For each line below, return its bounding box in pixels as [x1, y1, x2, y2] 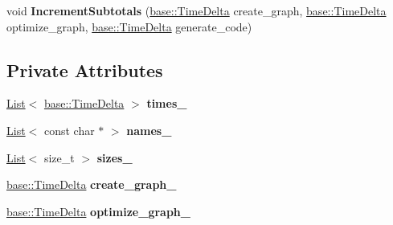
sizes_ [96, 149, 133, 166]
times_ [146, 95, 187, 112]
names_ [126, 121, 172, 138]
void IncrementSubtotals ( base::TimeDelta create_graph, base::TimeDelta [6, 2, 387, 18]
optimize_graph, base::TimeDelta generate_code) [6, 18, 252, 35]
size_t [43, 149, 75, 166]
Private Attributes [6, 57, 163, 82]
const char [43, 121, 95, 138]
